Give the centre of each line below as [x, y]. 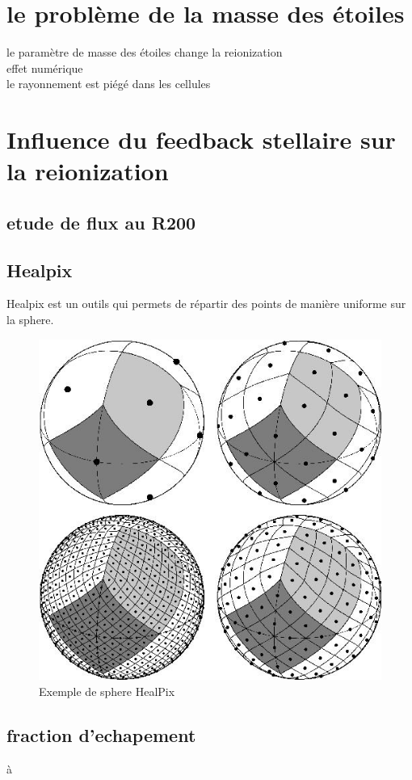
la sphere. [30, 320]
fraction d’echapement [101, 734]
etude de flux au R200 [101, 222]
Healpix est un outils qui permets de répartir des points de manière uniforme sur [206, 304]
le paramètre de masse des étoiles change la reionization [145, 52]
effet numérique [45, 67]
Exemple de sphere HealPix [107, 691]
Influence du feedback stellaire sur [201, 139]
